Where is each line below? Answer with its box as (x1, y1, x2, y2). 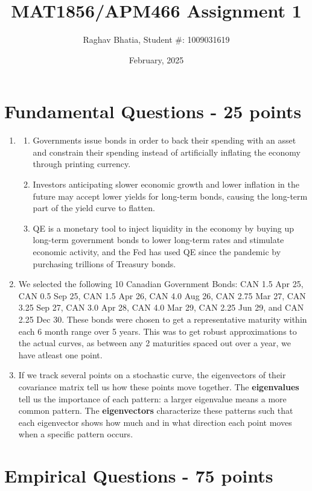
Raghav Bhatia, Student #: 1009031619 (83, 33, 230, 46)
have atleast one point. (18, 348, 103, 361)
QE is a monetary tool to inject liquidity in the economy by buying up (33, 221, 294, 234)
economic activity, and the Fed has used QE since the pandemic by (33, 245, 281, 258)
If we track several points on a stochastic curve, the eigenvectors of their (18, 369, 286, 381)
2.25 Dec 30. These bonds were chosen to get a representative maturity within (18, 312, 307, 325)
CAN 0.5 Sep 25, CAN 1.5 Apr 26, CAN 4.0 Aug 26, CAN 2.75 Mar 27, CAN (18, 289, 306, 302)
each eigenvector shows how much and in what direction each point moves (18, 416, 292, 428)
